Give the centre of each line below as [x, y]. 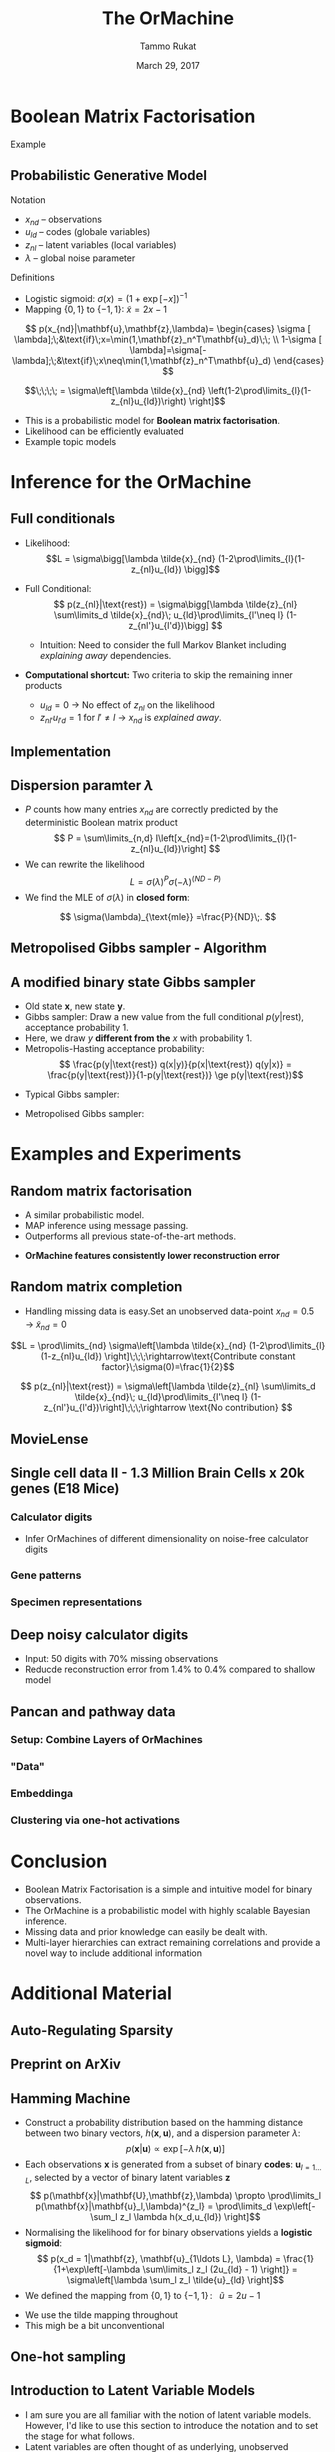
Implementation [61, 751]
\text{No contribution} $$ [240, 1408]
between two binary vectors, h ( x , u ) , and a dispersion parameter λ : [162, 2133]
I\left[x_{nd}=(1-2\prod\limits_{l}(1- [226, 838]
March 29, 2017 [168, 65]
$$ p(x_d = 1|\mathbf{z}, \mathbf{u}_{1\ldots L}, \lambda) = [159, 2258]
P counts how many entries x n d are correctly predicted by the [151, 810]
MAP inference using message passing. [106, 1225]
